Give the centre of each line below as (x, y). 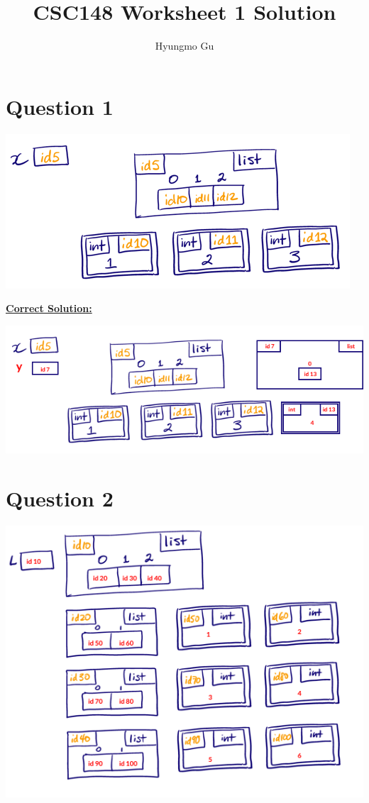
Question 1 (60, 106)
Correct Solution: (49, 308)
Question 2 (60, 498)
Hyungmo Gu (184, 46)
